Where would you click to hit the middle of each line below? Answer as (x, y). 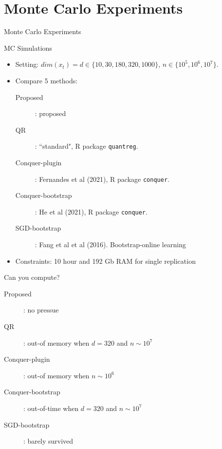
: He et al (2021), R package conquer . (91, 211)
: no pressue (41, 310)
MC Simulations (28, 48)
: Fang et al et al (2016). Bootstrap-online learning (110, 244)
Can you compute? (32, 277)
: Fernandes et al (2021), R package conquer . (102, 179)
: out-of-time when (51, 408)
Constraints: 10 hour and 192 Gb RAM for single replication (105, 261)
